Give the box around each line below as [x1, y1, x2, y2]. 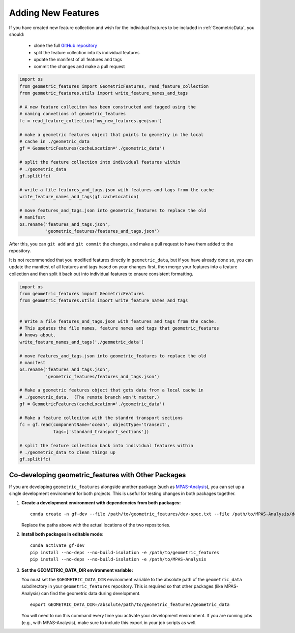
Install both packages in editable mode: [21, 531, 104, 537]
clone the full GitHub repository [33, 42, 98, 49]
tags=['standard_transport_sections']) [53, 429, 149, 434]
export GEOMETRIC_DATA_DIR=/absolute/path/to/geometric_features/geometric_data [30, 601, 230, 607]
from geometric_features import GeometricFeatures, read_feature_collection [19, 83, 209, 89]
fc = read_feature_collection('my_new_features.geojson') [19, 118, 162, 123]
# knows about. [19, 332, 56, 338]
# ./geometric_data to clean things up [19, 449, 116, 455]
